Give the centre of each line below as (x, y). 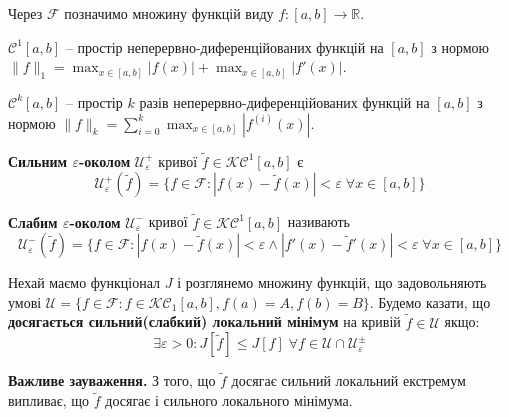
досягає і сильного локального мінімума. (229, 400)
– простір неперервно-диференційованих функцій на (224, 46)
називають (318, 221)
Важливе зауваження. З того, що (112, 380)
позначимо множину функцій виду (169, 13)
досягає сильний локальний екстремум (348, 380)
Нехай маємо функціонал (84, 282)
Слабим (33, 221)
